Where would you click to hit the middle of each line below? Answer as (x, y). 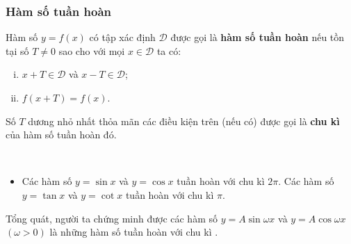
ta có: (169, 50)
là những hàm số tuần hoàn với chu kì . (134, 232)
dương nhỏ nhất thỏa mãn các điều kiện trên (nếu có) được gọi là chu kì (184, 121)
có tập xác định (122, 37)
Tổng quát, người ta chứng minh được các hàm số (112, 218)
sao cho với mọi (92, 50)
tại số (17, 50)
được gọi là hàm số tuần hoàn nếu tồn (258, 37)
